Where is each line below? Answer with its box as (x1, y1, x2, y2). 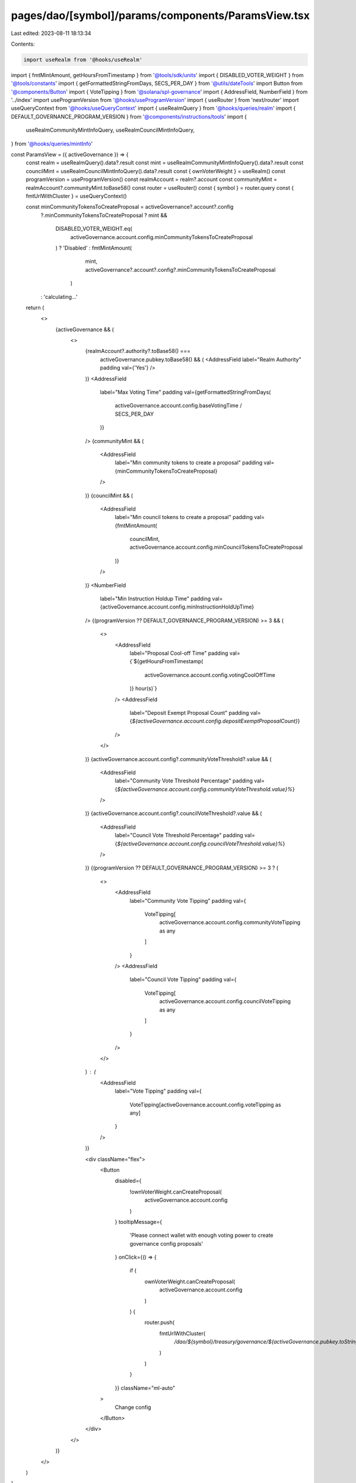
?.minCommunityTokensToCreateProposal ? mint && (40, 211, 167, 219)
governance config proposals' (129, 1240, 204, 1247)
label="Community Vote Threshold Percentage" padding (115, 777, 253, 784)
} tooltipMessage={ (115, 1218, 163, 1225)
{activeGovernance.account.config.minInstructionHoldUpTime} (100, 603, 255, 610)
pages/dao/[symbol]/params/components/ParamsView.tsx (11, 9, 310, 22)
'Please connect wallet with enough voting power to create (129, 1231, 274, 1239)
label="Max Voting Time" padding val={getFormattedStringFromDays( (100, 389, 271, 396)
